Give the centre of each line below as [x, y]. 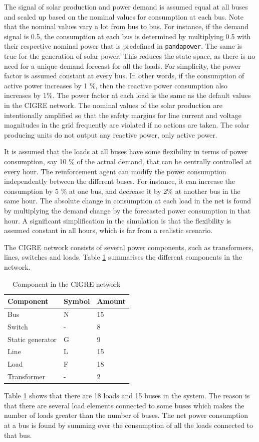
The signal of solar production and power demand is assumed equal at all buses [126, 7]
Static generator [32, 339]
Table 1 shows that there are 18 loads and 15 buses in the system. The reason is [127, 396]
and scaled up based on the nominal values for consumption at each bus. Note [124, 16]
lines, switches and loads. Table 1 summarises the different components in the [123, 257]
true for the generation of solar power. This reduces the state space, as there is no [130, 56]
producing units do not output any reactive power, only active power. [111, 134]
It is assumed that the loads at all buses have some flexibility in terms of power [126, 151]
